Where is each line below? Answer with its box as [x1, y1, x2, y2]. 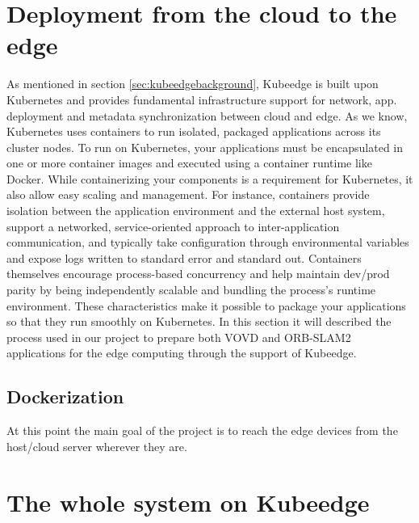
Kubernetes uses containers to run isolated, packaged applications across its [6, 123, 381, 140]
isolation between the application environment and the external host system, [6, 202, 385, 219]
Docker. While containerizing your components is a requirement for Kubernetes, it [6, 170, 413, 187]
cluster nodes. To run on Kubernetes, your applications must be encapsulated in [6, 138, 404, 155]
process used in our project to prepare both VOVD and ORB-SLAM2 [6, 328, 351, 345]
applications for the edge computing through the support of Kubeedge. [6, 344, 357, 361]
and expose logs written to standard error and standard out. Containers [6, 249, 362, 266]
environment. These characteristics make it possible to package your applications [6, 297, 406, 314]
